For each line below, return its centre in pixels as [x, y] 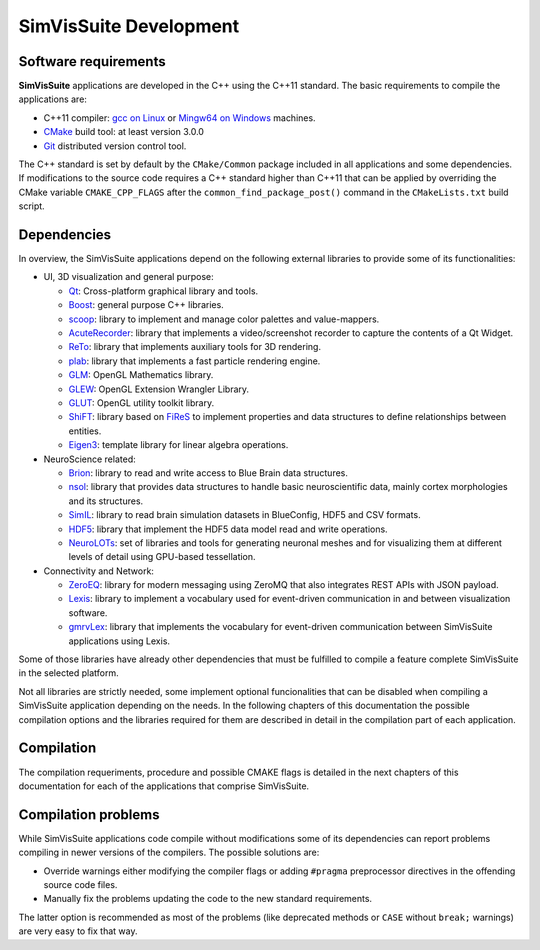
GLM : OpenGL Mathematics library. [141, 375]
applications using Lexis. [119, 641]
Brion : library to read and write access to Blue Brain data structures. [208, 472]
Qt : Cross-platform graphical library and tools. [163, 291]
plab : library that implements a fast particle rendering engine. [194, 361]
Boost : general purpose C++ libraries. [146, 305]
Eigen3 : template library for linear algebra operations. [178, 445]
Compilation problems [89, 814]
